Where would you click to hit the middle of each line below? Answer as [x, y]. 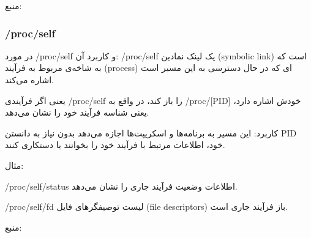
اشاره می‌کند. [29, 80]
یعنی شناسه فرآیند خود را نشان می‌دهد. [77, 112]
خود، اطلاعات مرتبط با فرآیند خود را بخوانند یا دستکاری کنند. [115, 145]
